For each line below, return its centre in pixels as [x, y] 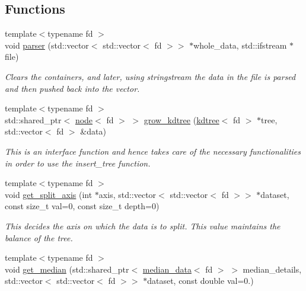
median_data [167, 269]
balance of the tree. [39, 237]
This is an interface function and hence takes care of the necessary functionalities [153, 151]
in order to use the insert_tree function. [78, 163]
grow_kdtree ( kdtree [181, 119]
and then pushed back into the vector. [72, 88]
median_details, [272, 269]
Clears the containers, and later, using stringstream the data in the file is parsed [150, 76]
